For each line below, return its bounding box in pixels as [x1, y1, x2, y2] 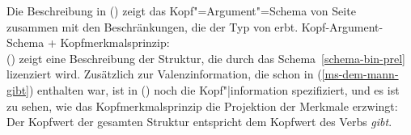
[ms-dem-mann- [321, 65, 399, 82]
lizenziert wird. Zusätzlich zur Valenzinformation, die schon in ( [6, 65, 322, 82]
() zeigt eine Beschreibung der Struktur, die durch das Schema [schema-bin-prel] [6, 49, 405, 66]
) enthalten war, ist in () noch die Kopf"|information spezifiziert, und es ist [29, 81, 400, 98]
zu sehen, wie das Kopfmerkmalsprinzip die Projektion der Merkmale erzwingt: [6, 97, 398, 114]
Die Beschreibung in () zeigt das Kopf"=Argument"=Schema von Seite [6, 2, 356, 19]
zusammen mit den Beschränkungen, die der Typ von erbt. [6, 18, 299, 35]
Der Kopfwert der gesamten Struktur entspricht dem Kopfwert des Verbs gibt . [6, 113, 392, 130]
